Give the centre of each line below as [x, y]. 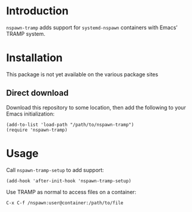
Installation [34, 58]
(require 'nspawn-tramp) [37, 130]
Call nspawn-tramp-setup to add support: [55, 170]
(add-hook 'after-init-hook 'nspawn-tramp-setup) [69, 181]
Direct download [37, 93]
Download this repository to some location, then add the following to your [96, 107]
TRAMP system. [26, 33]
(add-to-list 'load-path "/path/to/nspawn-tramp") [70, 124]
